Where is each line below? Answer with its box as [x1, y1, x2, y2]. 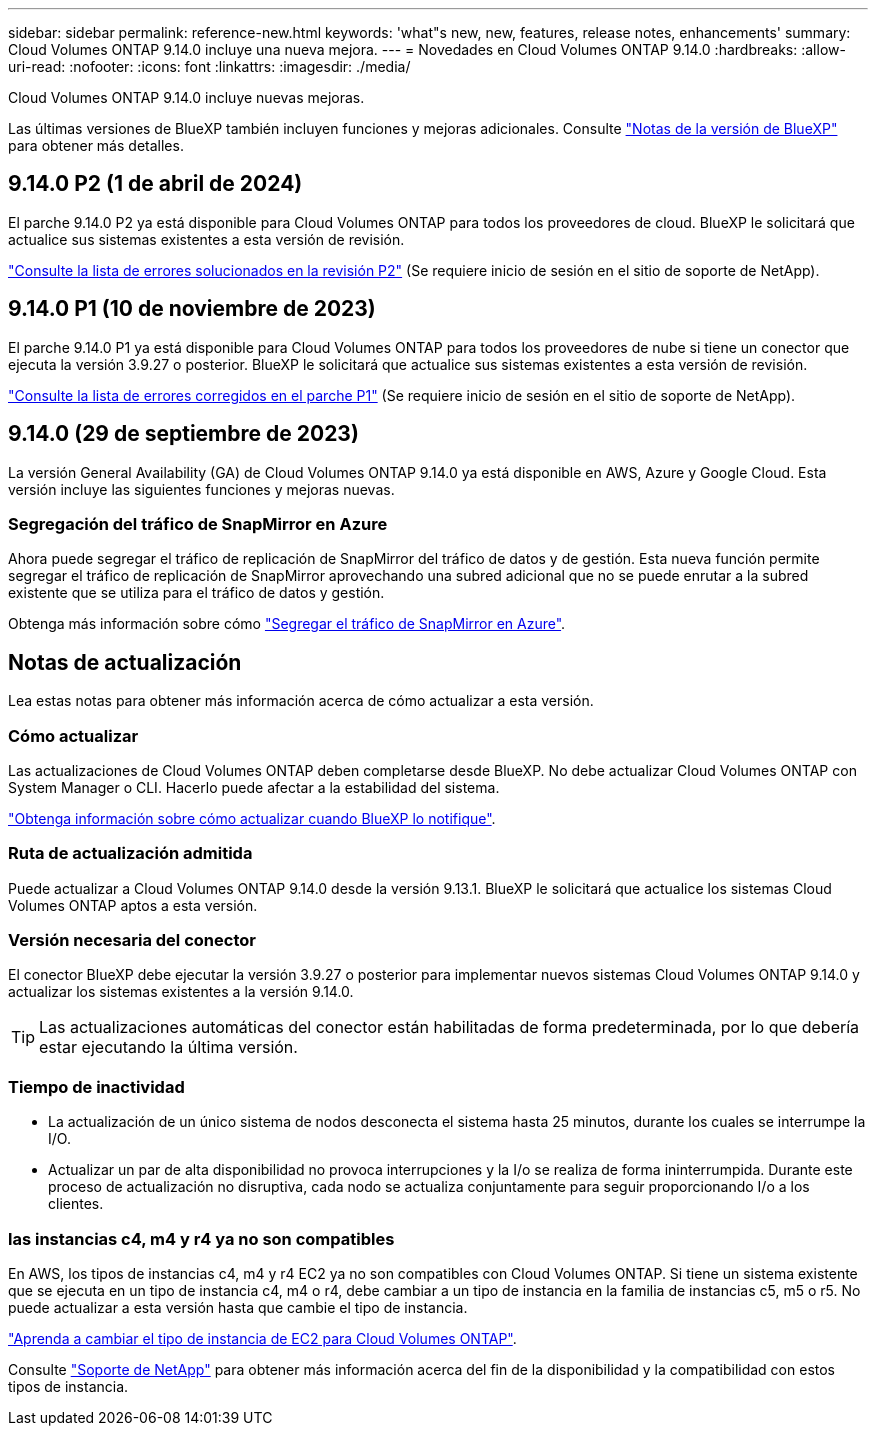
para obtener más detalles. [8, 137, 184, 154]
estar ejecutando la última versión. [39, 1037, 298, 1058]
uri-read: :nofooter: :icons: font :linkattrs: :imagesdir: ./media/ [8, 58, 411, 75]
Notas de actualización [8, 649, 242, 675]
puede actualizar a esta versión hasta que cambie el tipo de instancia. [8, 1298, 468, 1316]
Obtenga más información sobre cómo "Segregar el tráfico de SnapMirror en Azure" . [8, 615, 566, 633]
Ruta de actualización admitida [8, 843, 253, 864]
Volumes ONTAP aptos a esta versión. [8, 896, 258, 914]
